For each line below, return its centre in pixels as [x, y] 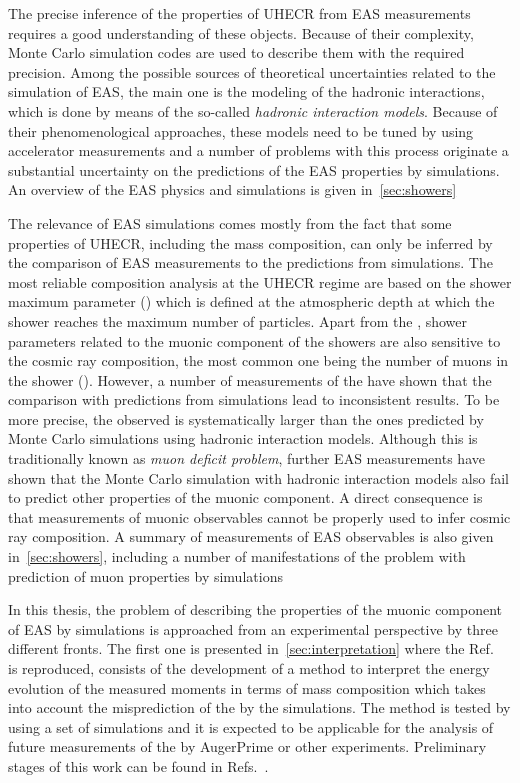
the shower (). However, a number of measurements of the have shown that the [250, 379]
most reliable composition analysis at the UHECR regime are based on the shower [260, 281]
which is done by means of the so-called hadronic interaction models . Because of [253, 110]
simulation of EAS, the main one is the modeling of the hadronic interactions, [246, 91]
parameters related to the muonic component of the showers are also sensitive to [254, 340]
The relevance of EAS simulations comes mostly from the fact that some [230, 222]
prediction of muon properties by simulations [145, 575]
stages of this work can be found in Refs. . [138, 765]
